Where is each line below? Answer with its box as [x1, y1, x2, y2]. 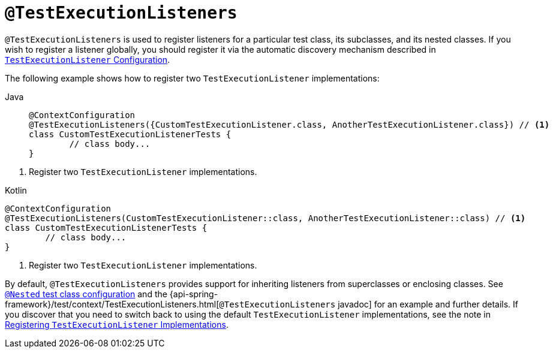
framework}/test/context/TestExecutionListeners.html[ [5, 298, 220, 309]
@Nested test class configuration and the [5, 288, 167, 299]
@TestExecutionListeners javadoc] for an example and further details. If [219, 298, 518, 309]
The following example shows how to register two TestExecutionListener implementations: [5, 73, 380, 83]
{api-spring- [169, 288, 218, 299]
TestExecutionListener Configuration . [5, 54, 170, 65]
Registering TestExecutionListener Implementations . [5, 319, 229, 330]
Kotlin [5, 185, 27, 195]
